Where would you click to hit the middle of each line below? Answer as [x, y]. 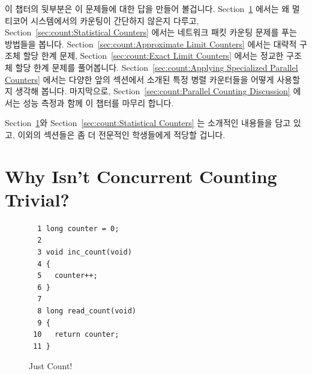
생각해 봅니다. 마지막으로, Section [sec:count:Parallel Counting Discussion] [153, 91]
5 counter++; [67, 276]
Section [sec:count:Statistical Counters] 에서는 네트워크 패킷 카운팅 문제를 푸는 [151, 32]
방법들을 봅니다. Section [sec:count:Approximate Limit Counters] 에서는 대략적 [151, 44]
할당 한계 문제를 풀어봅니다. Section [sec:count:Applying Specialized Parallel [157, 67]
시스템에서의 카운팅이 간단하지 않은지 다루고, [115, 20]
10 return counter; [76, 335]
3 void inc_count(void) [85, 252]
